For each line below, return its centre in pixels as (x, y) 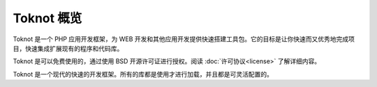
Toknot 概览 (47, 18)
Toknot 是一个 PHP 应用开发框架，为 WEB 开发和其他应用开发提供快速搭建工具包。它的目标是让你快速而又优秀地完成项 (184, 39)
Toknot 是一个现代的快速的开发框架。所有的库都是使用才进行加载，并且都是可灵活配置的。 (143, 74)
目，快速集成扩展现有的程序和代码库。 (68, 48)
